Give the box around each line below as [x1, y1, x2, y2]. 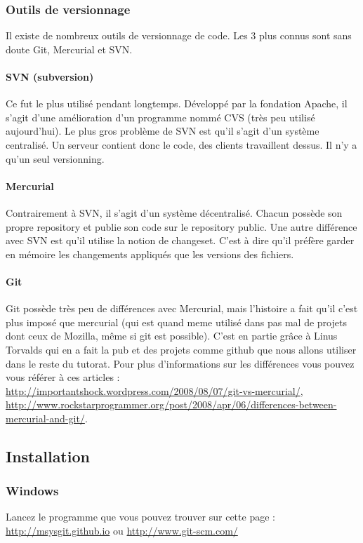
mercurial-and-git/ [6, 410, 85, 425]
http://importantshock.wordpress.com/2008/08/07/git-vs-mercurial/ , [6, 383, 303, 398]
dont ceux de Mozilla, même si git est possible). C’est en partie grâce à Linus [6, 328, 338, 343]
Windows [6, 482, 59, 500]
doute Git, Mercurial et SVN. [6, 41, 133, 56]
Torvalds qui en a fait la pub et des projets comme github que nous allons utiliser [6, 342, 357, 356]
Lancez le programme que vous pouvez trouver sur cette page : [6, 509, 275, 524]
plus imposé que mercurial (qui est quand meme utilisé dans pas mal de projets [6, 314, 347, 329]
